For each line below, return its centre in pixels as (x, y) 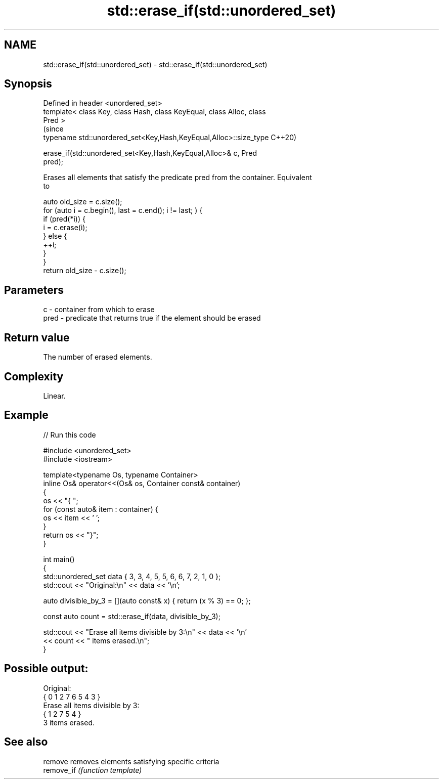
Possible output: (46, 669)
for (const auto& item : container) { (101, 509)
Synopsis (28, 84)
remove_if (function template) (93, 770)
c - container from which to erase (99, 310)
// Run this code (70, 434)
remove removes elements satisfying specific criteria (131, 761)
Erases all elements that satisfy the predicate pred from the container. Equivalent (178, 178)
